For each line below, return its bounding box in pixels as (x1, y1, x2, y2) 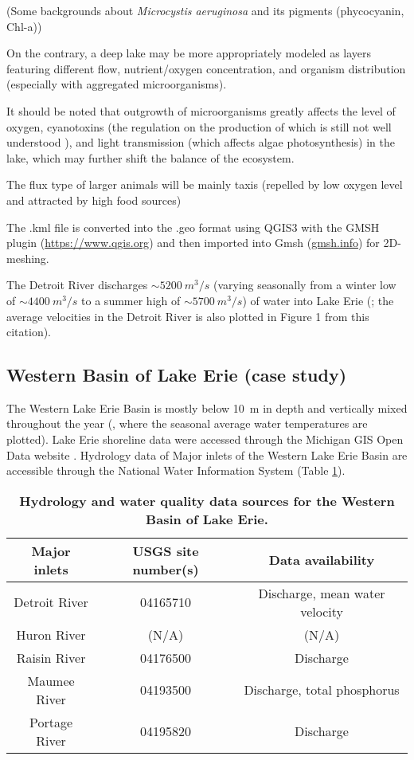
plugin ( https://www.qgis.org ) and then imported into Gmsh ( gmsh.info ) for (6, 234, 380, 251)
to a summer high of (81, 292, 181, 308)
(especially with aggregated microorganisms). (6, 76, 227, 92)
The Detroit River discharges (6, 276, 148, 293)
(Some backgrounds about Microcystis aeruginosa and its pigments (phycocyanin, (6, 2, 404, 18)
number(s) (132, 559, 199, 578)
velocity (300, 601, 343, 621)
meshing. (6, 249, 49, 266)
